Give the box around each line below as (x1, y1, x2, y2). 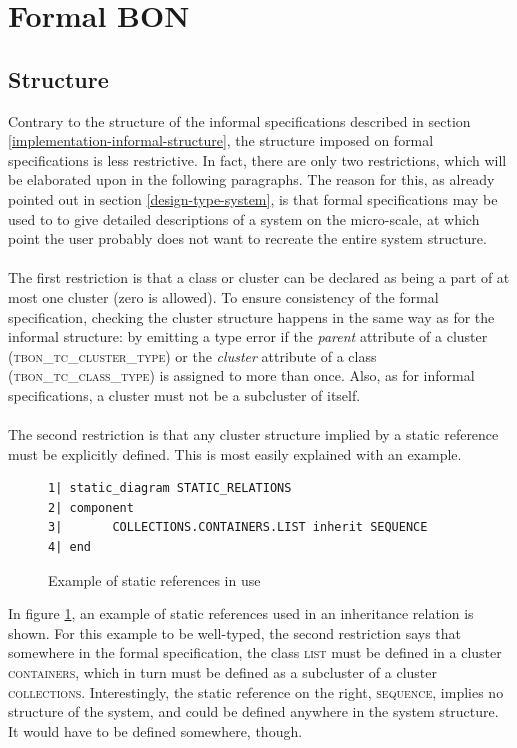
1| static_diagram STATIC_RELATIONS (48, 481, 292, 496)
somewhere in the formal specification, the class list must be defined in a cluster (8, 642, 502, 663)
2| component (48, 500, 134, 515)
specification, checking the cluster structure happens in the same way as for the (8, 306, 495, 327)
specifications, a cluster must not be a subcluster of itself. (8, 384, 361, 405)
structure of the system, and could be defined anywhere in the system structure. (8, 701, 499, 722)
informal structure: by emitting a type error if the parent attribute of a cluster (8, 326, 488, 347)
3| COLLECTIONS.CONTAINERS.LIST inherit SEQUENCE (48, 520, 428, 535)
